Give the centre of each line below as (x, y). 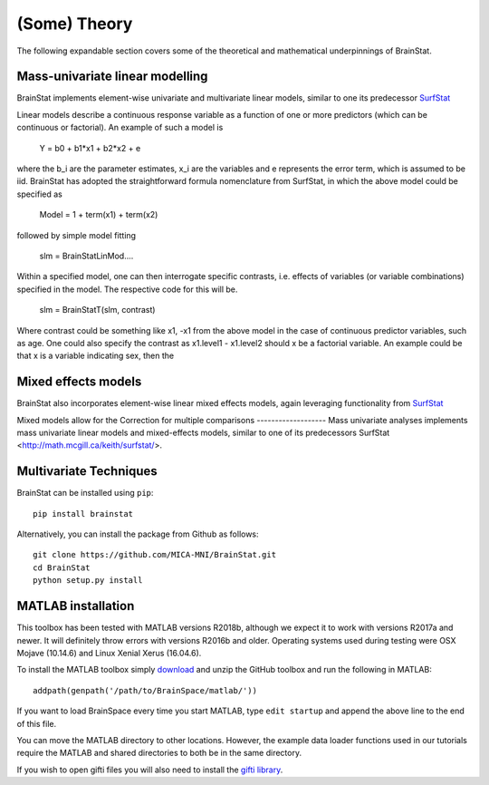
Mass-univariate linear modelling (112, 77)
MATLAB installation (76, 606)
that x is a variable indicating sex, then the (96, 356)
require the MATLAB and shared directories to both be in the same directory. (159, 753)
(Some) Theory (75, 24)
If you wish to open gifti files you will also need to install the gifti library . (150, 770)
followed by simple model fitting (76, 235)
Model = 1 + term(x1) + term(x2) (99, 215)
